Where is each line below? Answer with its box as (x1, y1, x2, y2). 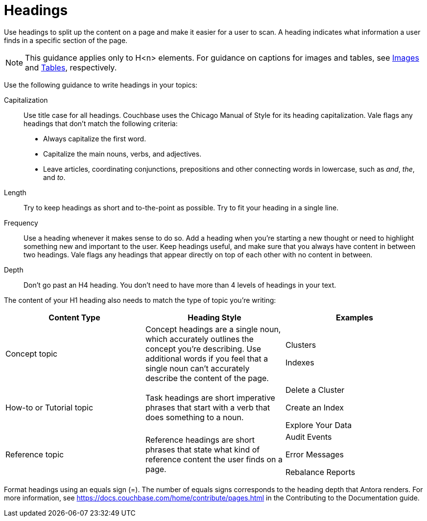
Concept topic (5, 348, 58, 359)
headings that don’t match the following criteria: (24, 119, 178, 128)
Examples (336, 312, 373, 322)
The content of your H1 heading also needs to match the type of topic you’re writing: (4, 295, 276, 304)
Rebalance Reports (285, 467, 356, 477)
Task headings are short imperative (145, 392, 275, 403)
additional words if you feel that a (145, 353, 268, 363)
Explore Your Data (285, 420, 352, 430)
